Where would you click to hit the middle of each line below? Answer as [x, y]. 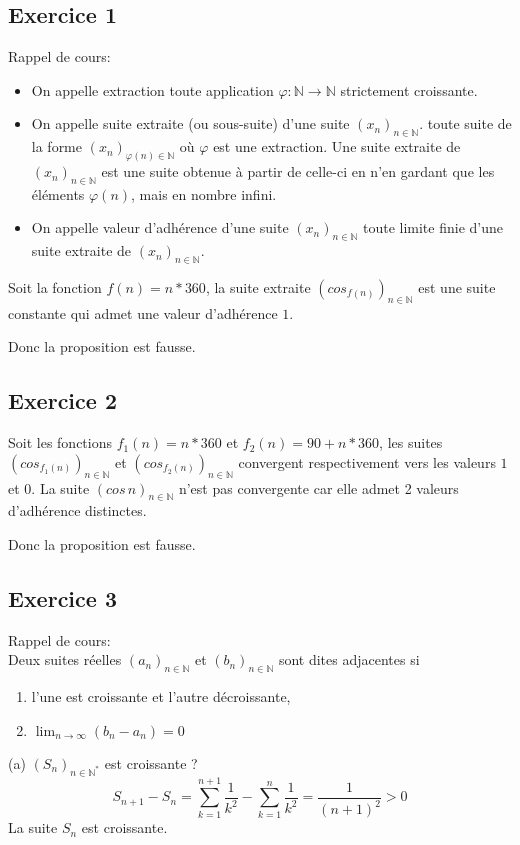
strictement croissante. [409, 89]
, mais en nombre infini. [204, 193]
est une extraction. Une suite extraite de [337, 146]
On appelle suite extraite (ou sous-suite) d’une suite [190, 123]
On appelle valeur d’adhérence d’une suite [160, 227]
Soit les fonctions [60, 442]
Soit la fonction [55, 287]
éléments [58, 193]
